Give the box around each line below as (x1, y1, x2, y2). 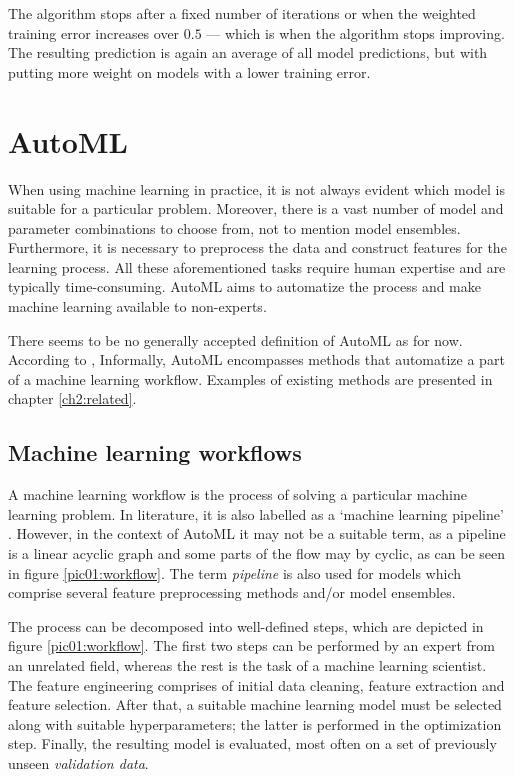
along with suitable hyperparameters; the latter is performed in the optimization (8, 713, 502, 734)
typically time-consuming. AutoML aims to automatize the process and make (8, 276, 482, 297)
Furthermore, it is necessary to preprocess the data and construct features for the (8, 237, 507, 258)
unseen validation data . (8, 752, 149, 773)
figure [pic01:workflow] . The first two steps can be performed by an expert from (8, 635, 496, 656)
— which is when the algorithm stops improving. (206, 22, 505, 43)
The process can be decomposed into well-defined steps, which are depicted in (8, 615, 484, 636)
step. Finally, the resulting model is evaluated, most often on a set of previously (8, 733, 497, 754)
